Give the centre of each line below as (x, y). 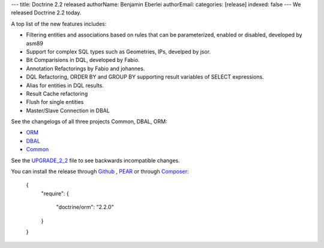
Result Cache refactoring (57, 94)
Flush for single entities (55, 102)
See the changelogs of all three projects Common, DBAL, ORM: (89, 122)
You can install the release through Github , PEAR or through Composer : (100, 172)
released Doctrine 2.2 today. (46, 13)
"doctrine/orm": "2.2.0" (85, 207)
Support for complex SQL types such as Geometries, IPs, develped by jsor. (118, 52)
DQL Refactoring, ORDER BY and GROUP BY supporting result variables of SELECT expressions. (145, 77)
